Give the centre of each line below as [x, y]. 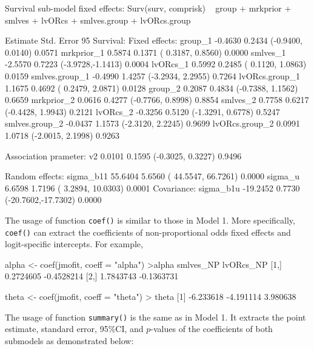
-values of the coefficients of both [212, 329]
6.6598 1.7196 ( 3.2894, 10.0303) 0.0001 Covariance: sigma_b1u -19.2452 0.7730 [152, 188]
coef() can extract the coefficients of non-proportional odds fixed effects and [148, 232]
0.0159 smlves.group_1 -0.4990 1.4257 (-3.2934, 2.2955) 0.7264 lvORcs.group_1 [153, 75]
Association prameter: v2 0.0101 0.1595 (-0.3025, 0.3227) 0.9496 [123, 155]
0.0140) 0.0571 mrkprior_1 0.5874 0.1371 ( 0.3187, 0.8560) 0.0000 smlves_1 [145, 52]
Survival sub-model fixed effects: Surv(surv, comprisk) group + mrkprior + [148, 8]
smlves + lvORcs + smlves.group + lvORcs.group [98, 20]
